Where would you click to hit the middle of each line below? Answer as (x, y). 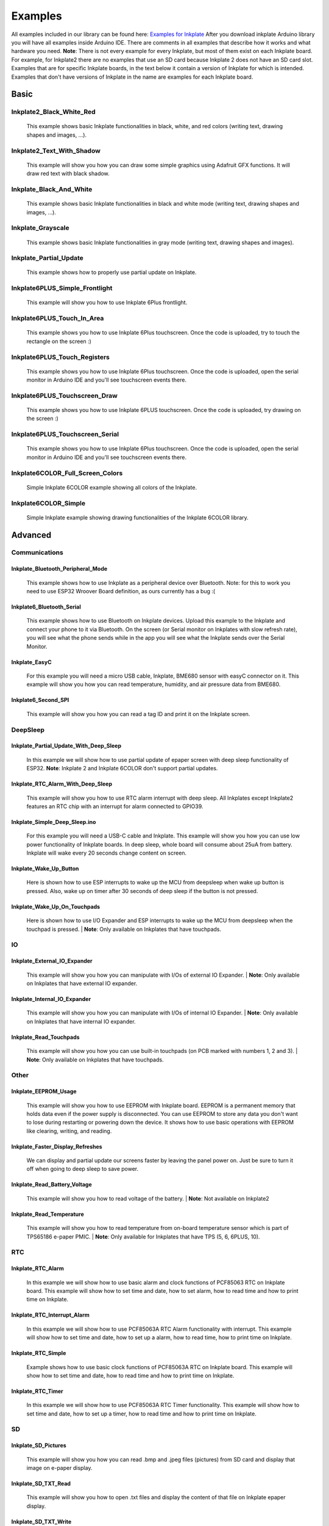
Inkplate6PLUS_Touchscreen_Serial (65, 435)
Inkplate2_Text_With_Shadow (56, 151)
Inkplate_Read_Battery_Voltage (52, 1185)
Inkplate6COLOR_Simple (48, 503)
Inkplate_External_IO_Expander (52, 961)
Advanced (31, 535)
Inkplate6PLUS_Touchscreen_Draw (65, 396)
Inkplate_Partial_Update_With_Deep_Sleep (66, 746)
